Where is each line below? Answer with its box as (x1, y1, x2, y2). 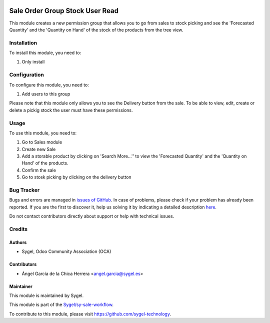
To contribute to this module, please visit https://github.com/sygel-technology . (9, 310, 171, 317)
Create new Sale (21, 146, 56, 152)
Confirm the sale (21, 167, 56, 173)
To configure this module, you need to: (9, 81, 89, 87)
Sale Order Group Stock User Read (9, 6, 119, 15)
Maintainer (9, 283, 32, 289)
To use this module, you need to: (9, 130, 77, 136)
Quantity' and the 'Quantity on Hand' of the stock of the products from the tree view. (9, 26, 183, 32)
